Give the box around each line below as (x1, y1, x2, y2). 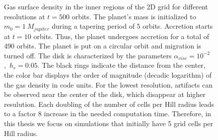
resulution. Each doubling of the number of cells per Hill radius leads (4, 98, 215, 109)
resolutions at (4, 11, 45, 21)
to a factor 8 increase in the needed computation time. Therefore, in (4, 108, 212, 119)
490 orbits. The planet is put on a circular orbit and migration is (4, 41, 202, 51)
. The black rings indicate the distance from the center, (37, 60, 206, 70)
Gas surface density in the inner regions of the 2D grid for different (4, 1, 208, 11)
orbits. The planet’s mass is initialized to (72, 11, 196, 21)
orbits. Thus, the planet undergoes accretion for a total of (33, 31, 210, 41)
